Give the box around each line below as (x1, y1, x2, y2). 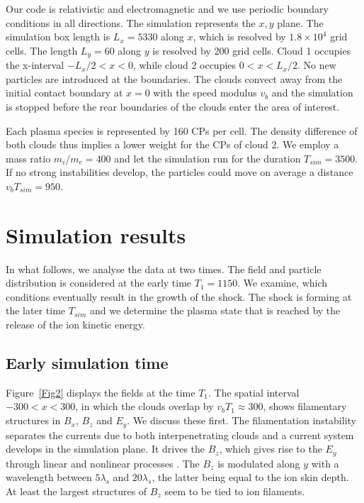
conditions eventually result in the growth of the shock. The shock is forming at (6, 289, 352, 304)
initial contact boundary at (6, 85, 123, 100)
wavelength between (6, 470, 92, 485)
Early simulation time (6, 352, 169, 374)
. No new (297, 57, 336, 72)
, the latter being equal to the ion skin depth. (152, 470, 349, 485)
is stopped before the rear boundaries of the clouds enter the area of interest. (6, 99, 340, 114)
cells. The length (6, 43, 78, 57)
